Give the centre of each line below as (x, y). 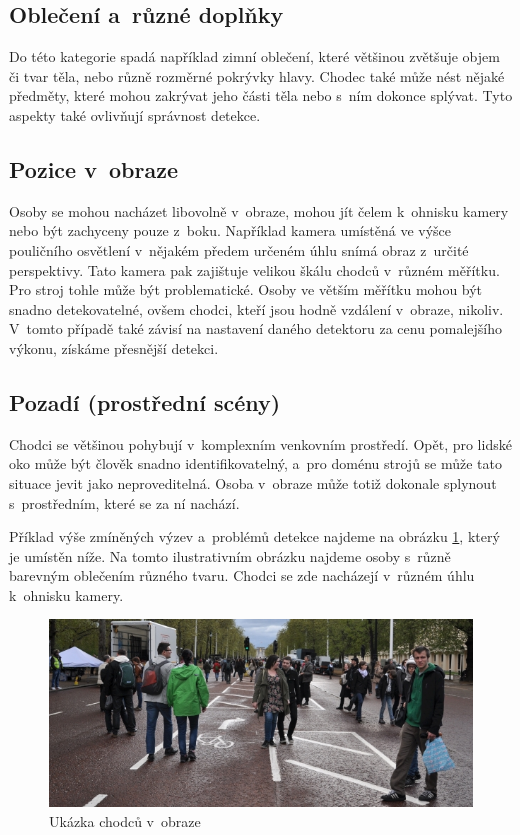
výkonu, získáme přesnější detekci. (114, 347)
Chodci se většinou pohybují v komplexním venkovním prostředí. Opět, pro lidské (260, 443)
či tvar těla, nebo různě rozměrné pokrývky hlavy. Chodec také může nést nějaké (257, 75)
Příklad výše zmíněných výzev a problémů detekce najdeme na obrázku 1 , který (254, 536)
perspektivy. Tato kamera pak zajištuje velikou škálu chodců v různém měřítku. (254, 269)
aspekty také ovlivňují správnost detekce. (135, 114)
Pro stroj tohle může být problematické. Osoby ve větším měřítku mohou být (246, 289)
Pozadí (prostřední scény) (145, 401)
